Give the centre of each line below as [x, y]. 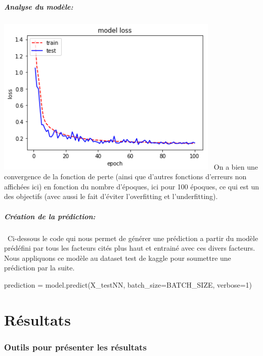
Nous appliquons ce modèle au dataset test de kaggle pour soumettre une [118, 258]
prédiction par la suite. [39, 268]
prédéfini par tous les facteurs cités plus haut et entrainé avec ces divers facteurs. [130, 248]
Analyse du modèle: [39, 6]
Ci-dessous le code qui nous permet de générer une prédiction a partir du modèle [133, 238]
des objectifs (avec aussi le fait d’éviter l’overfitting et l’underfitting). [111, 196]
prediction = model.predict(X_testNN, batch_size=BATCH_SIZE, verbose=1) [128, 285]
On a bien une [236, 166]
